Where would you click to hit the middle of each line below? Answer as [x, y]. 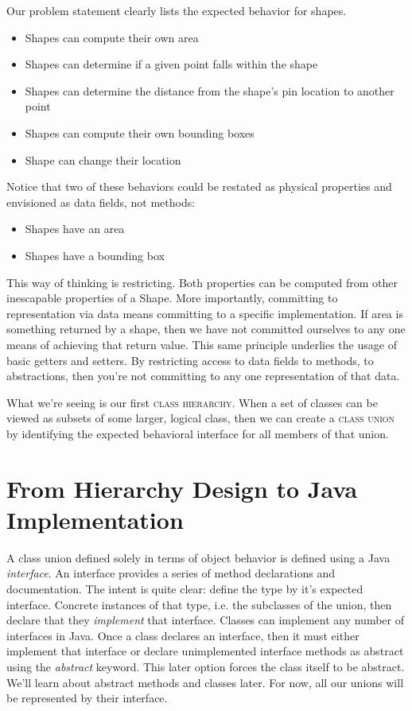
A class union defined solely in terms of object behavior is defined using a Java [198, 557]
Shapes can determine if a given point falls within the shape [171, 64]
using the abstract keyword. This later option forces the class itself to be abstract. [206, 666]
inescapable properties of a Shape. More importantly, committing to [172, 298]
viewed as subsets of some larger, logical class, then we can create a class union [201, 418]
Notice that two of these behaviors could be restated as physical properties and [199, 186]
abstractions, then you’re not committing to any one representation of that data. [203, 376]
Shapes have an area [75, 229]
